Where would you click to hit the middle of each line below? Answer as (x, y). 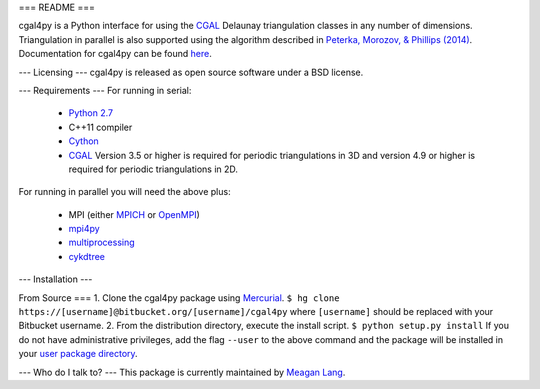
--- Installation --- (55, 279)
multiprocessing (101, 242)
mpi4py (84, 229)
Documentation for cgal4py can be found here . (115, 54)
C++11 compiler (100, 127)
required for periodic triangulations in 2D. (153, 169)
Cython (83, 141)
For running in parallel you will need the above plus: (124, 192)
